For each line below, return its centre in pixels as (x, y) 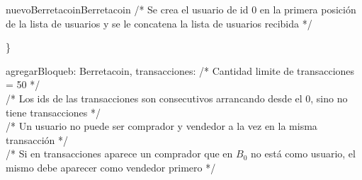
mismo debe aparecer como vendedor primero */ (111, 167)
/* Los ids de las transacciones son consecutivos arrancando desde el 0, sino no (177, 98)
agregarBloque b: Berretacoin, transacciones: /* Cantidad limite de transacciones (180, 70)
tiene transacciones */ (53, 112)
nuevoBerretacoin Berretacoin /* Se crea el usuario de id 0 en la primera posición (181, 9)
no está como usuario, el (303, 154)
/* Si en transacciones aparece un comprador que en (119, 154)
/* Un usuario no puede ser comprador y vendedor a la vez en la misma (162, 126)
